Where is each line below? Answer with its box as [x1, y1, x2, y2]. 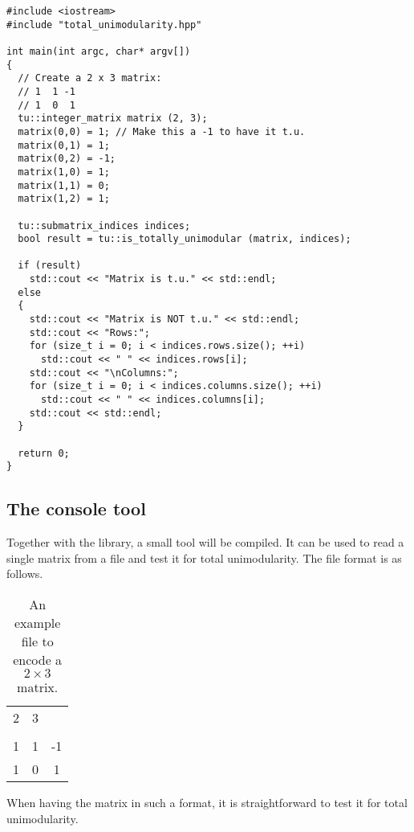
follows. [6, 565, 43, 582]
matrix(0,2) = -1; [18, 153, 116, 165]
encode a [13, 650, 63, 669]
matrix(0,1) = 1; [18, 139, 110, 151]
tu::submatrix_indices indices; [18, 219, 191, 232]
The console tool [6, 496, 146, 521]
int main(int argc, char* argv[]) [6, 45, 191, 57]
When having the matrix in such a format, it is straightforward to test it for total [6, 793, 408, 810]
